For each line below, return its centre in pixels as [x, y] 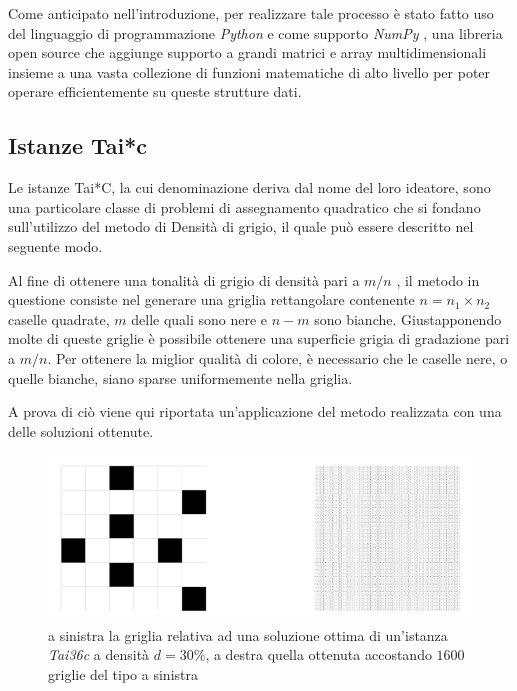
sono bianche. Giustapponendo [408, 318]
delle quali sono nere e [199, 318]
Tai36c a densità [99, 654]
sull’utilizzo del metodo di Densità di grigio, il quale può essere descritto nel [241, 226]
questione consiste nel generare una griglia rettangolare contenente [211, 299]
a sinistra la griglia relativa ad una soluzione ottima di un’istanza [248, 634]
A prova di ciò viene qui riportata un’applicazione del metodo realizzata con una [255, 411]
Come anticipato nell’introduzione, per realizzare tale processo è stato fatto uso [251, 13]
